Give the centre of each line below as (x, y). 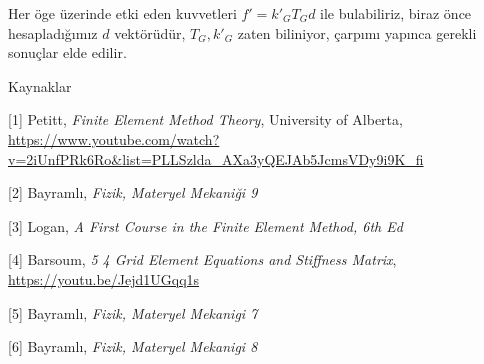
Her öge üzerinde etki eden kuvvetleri (122, 13)
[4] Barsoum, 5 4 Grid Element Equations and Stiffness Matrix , (202, 259)
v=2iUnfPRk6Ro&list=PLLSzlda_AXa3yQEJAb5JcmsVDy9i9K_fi (216, 158)
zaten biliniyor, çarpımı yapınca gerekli (357, 32)
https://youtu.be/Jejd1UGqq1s (104, 278)
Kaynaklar (40, 85)
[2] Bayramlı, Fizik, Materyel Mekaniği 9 (133, 192)
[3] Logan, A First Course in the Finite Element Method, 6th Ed (205, 225)
